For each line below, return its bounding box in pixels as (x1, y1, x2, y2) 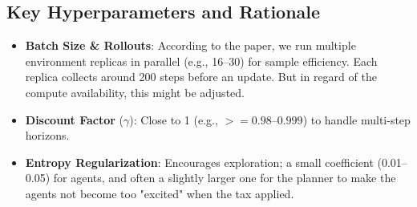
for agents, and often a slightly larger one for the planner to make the (53, 169, 396, 186)
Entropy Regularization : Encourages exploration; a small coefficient (25, 153, 374, 170)
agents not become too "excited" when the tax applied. (25, 185, 294, 201)
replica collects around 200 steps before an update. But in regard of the (25, 68, 377, 85)
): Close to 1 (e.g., (129, 111, 218, 128)
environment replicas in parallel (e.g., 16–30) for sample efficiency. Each (25, 52, 378, 69)
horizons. (25, 127, 70, 144)
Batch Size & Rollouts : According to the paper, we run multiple (25, 37, 356, 54)
